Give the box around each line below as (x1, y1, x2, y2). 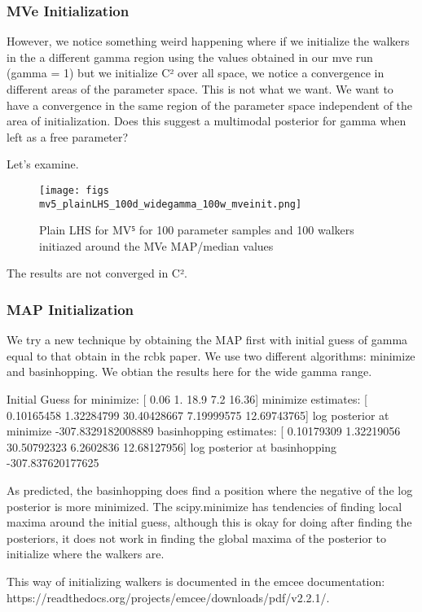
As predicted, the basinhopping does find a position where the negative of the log (7, 482, 413, 499)
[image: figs (39, 184, 109, 196)
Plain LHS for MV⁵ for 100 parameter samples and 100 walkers (39, 221, 354, 238)
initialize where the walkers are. (7, 545, 165, 562)
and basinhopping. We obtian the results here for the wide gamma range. (7, 363, 372, 380)
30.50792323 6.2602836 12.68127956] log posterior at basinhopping (7, 438, 337, 455)
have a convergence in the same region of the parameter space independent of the (7, 96, 413, 113)
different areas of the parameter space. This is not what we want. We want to (7, 81, 393, 97)
